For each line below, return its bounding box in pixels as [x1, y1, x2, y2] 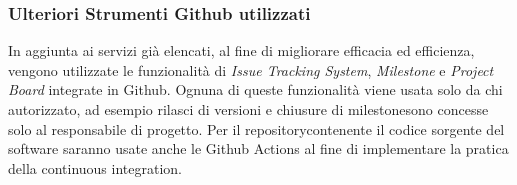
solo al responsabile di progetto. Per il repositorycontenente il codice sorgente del [8, 118, 505, 139]
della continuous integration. [8, 157, 182, 178]
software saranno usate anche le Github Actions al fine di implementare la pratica [8, 138, 509, 159]
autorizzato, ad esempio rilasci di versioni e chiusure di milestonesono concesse [8, 99, 489, 119]
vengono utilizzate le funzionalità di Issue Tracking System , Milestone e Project [8, 59, 494, 80]
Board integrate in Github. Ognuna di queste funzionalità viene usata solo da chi [8, 79, 503, 100]
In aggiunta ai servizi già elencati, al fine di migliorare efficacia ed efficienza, [8, 40, 475, 61]
